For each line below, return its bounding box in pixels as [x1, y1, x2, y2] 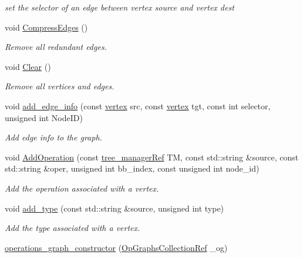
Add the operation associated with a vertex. [5, 182, 159, 194]
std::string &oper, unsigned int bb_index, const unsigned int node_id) [5, 162, 260, 175]
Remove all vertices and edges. [5, 80, 115, 92]
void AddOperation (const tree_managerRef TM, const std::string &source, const [5, 150, 299, 163]
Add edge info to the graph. [5, 131, 102, 143]
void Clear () [5, 60, 51, 72]
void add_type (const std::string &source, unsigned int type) [5, 202, 224, 214]
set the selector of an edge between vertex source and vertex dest [5, 1, 234, 13]
